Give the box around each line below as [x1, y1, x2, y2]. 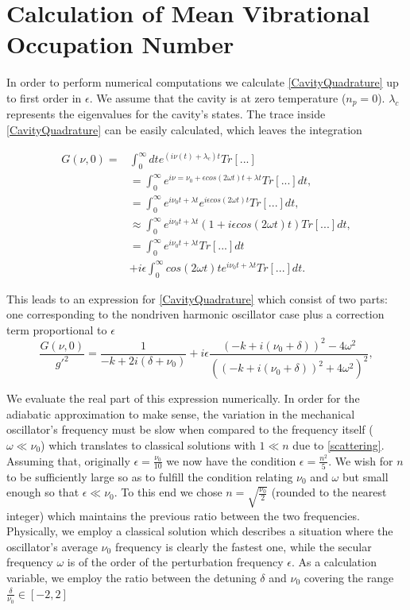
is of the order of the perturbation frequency [67, 554, 284, 570]
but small [342, 468, 389, 485]
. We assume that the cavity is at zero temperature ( [89, 89, 346, 106]
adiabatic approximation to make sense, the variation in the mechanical [6, 405, 355, 422]
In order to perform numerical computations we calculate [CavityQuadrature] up [6, 74, 399, 91]
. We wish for [328, 452, 393, 469]
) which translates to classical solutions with [41, 436, 256, 453]
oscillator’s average [6, 538, 98, 554]
